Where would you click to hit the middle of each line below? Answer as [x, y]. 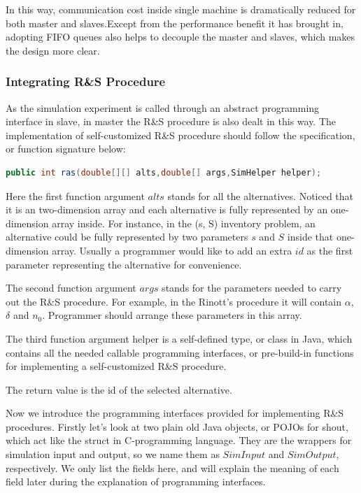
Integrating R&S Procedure [86, 81]
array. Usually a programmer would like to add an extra [172, 250]
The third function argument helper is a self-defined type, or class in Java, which [179, 338]
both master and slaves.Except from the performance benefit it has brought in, [175, 23]
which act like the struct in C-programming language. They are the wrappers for [179, 440]
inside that [310, 237]
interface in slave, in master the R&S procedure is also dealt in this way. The [171, 121]
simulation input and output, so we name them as [113, 454]
